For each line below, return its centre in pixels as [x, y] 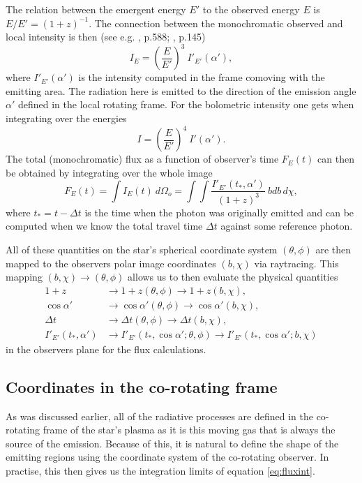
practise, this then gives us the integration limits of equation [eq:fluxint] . [160, 471]
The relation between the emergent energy [96, 9]
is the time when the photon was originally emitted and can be [219, 212]
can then [336, 159]
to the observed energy [251, 9]
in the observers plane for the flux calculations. [106, 349]
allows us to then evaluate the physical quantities [233, 277]
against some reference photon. [287, 226]
